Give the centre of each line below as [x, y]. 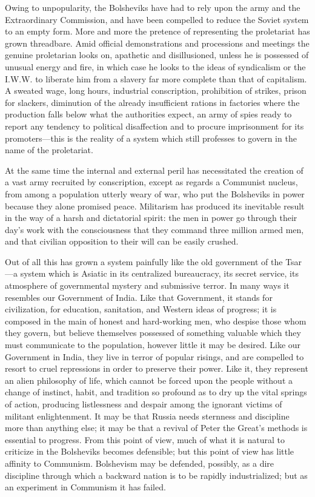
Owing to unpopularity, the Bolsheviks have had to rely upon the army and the [153, 7]
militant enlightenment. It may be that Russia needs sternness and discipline [147, 416]
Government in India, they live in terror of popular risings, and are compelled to [154, 356]
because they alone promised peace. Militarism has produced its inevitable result [155, 206]
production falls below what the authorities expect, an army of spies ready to [148, 114]
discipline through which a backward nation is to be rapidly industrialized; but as [156, 475]
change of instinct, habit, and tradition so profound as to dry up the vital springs [156, 392]
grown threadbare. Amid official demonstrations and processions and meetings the [157, 43]
